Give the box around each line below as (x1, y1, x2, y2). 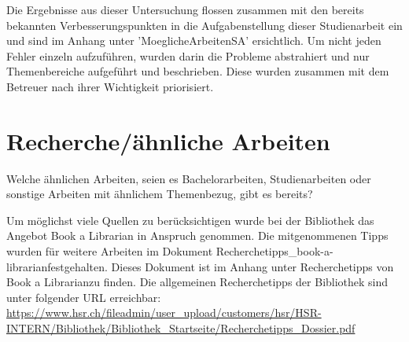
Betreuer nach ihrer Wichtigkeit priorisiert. (6, 78, 214, 94)
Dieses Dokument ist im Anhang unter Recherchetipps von (111, 258, 394, 274)
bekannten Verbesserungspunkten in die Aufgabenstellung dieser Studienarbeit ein (6, 17, 403, 33)
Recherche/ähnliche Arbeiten (6, 124, 330, 156)
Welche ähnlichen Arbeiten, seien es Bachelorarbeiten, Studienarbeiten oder (6, 170, 371, 186)
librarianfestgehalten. (6, 258, 108, 274)
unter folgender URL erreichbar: (6, 289, 161, 305)
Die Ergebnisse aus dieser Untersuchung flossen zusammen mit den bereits (6, 2, 364, 17)
